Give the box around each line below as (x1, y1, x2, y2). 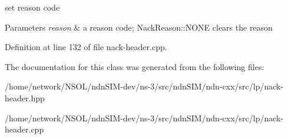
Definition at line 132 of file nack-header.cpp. (5, 41, 167, 53)
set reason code (5, 1, 60, 13)
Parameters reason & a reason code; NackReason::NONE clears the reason (5, 21, 273, 33)
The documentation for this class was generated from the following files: (5, 60, 264, 72)
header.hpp (5, 91, 45, 104)
